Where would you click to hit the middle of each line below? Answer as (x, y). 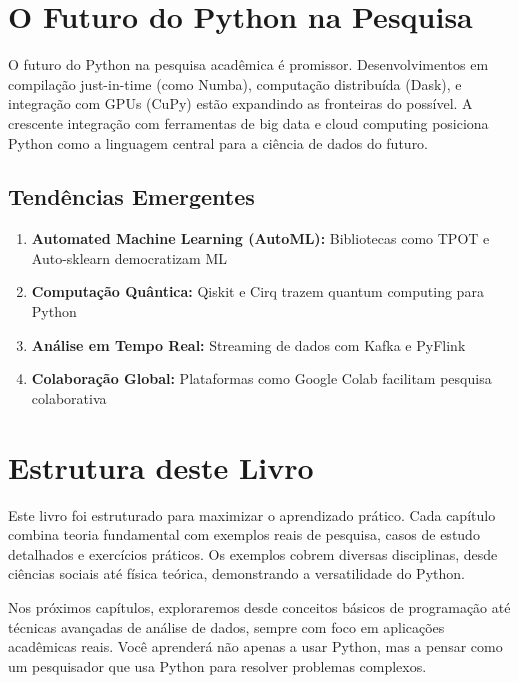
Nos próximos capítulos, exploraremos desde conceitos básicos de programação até (259, 606)
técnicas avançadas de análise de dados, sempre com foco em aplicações (226, 626)
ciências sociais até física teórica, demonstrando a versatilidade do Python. (236, 573)
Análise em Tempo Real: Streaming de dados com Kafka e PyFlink (248, 344)
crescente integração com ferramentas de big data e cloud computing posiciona (248, 122)
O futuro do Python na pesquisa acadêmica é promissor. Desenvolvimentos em (248, 64)
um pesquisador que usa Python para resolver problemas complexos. (217, 665)
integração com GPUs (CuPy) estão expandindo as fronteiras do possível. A (240, 103)
